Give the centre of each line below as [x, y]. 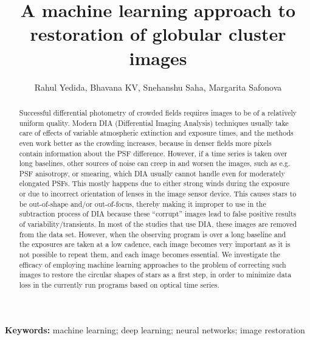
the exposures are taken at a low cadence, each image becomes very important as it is [155, 244]
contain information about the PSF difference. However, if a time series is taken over [153, 153]
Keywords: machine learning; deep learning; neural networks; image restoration [155, 329]
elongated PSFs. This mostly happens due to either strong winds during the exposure [154, 183]
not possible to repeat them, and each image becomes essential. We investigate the [150, 255]
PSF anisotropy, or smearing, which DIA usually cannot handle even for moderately [152, 173]
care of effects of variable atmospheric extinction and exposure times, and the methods [156, 133]
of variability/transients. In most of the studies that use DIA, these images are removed [158, 224]
